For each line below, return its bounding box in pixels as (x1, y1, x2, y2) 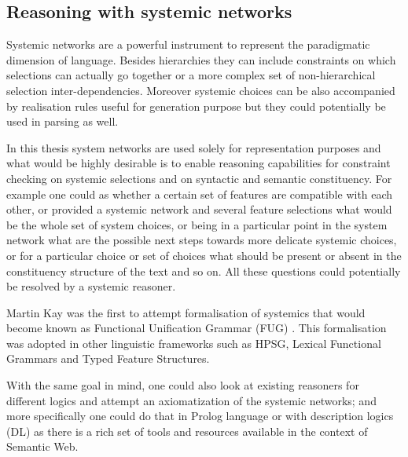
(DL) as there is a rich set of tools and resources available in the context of (6, 422, 368, 439)
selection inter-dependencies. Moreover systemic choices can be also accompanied (6, 82, 395, 98)
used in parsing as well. (6, 113, 119, 130)
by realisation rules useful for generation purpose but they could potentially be (6, 97, 386, 114)
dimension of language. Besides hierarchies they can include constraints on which (6, 51, 396, 68)
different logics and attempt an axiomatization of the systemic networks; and (6, 392, 377, 408)
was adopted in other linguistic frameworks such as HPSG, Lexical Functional (6, 335, 381, 351)
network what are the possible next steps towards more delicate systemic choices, (6, 232, 397, 248)
